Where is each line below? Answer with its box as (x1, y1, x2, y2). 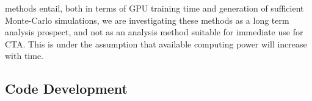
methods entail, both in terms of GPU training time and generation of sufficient (5, 2, 304, 14)
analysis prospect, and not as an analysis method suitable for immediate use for (5, 26, 303, 38)
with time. (5, 49, 43, 62)
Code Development (5, 79, 128, 98)
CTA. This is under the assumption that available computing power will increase (5, 37, 307, 50)
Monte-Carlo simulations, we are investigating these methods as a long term (5, 13, 289, 26)
